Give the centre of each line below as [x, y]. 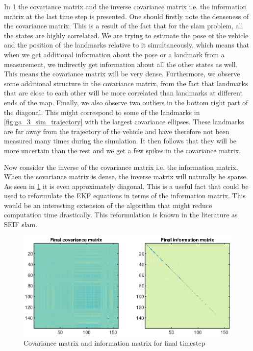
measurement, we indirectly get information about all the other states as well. [121, 64]
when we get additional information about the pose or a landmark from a [114, 54]
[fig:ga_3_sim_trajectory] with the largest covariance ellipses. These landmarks [124, 122]
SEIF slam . [21, 224]
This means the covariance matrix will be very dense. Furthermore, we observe [122, 74]
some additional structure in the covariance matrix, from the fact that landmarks [126, 83]
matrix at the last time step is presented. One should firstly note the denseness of [126, 16]
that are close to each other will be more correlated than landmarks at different [123, 93]
